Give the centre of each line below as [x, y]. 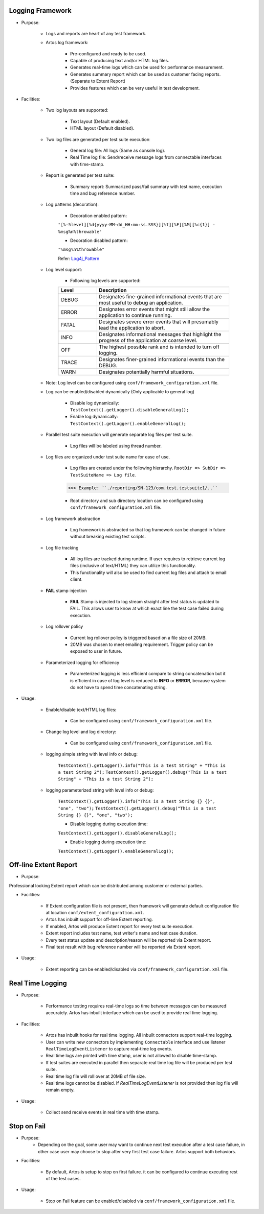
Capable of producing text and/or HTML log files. [120, 61]
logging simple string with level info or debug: [92, 754]
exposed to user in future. [96, 651]
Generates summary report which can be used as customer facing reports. [145, 74]
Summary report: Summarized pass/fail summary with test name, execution [146, 187]
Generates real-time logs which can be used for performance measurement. [147, 67]
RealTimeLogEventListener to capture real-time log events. [109, 1049]
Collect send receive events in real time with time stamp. [103, 1112]
